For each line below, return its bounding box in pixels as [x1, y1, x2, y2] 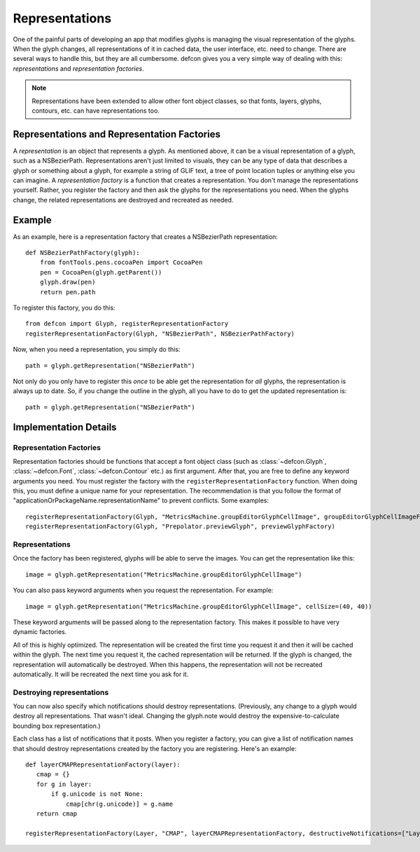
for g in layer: [36, 780, 92, 788]
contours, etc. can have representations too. [31, 106, 160, 115]
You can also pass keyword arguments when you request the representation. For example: [13, 586, 274, 595]
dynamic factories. [13, 628, 67, 636]
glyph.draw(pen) [39, 278, 96, 287]
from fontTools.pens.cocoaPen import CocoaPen [39, 259, 203, 266]
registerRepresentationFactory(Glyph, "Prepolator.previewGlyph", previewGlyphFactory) [25, 523, 336, 530]
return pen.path [39, 288, 96, 296]
